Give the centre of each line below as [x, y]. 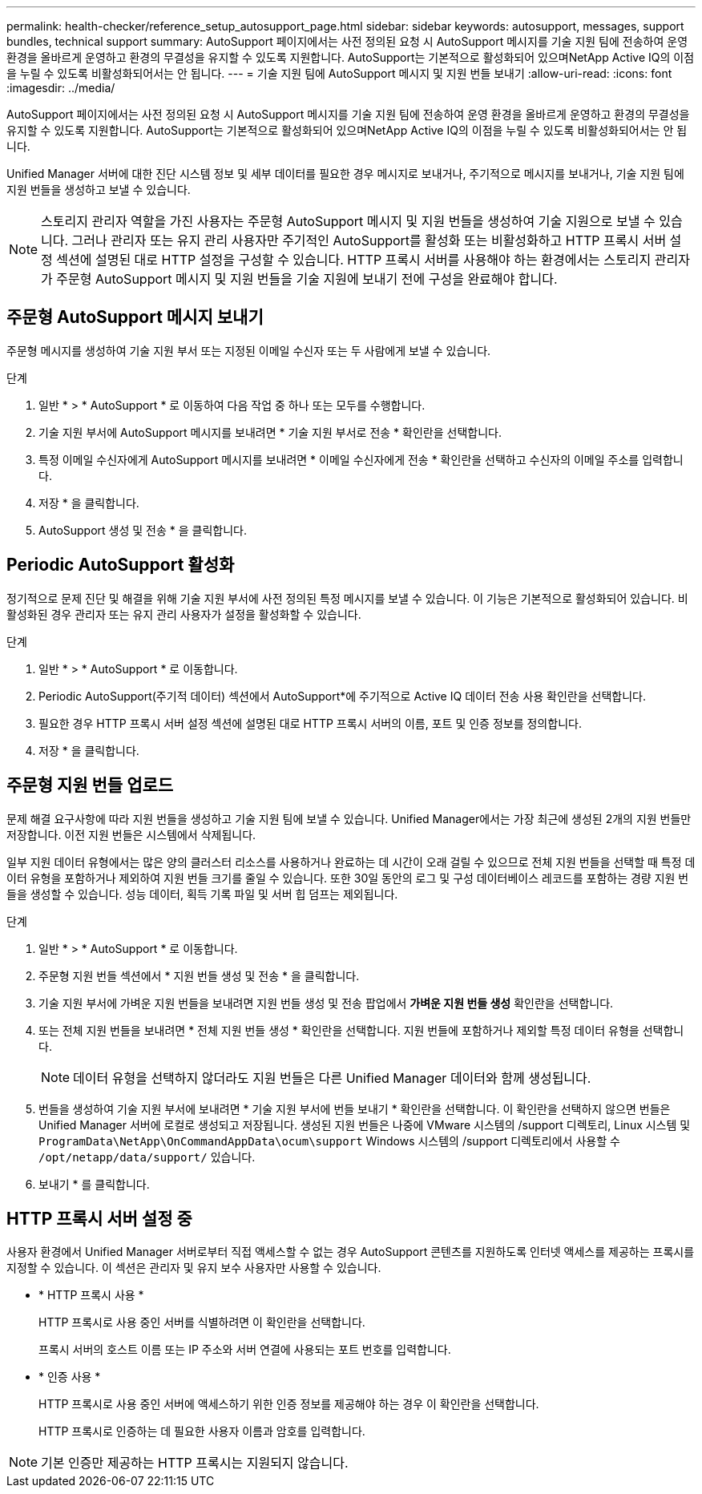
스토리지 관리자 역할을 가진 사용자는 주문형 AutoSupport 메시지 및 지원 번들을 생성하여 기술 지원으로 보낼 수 [348, 221]
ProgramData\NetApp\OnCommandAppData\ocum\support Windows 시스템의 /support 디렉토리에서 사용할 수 [329, 1141]
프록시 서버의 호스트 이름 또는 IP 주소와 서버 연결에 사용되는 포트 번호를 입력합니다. [245, 1350]
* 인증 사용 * [70, 1377]
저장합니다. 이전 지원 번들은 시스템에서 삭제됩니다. [131, 834]
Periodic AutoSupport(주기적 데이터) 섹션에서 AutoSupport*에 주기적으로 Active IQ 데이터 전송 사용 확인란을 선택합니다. [342, 696]
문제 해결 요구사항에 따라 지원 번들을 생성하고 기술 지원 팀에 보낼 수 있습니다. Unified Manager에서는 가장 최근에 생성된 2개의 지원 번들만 [349, 818]
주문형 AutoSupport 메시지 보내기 [135, 317]
